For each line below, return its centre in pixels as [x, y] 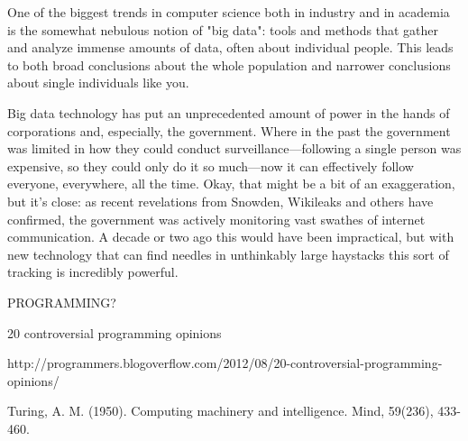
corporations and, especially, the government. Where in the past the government [229, 130]
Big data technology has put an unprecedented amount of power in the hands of [229, 112]
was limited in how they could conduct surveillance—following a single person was [234, 148]
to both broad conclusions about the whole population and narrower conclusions [229, 64]
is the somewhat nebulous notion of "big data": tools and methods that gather [223, 29]
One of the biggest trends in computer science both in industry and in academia [229, 12]
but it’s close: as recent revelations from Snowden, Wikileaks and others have [220, 201]
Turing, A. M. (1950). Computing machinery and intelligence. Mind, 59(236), [220, 411]
